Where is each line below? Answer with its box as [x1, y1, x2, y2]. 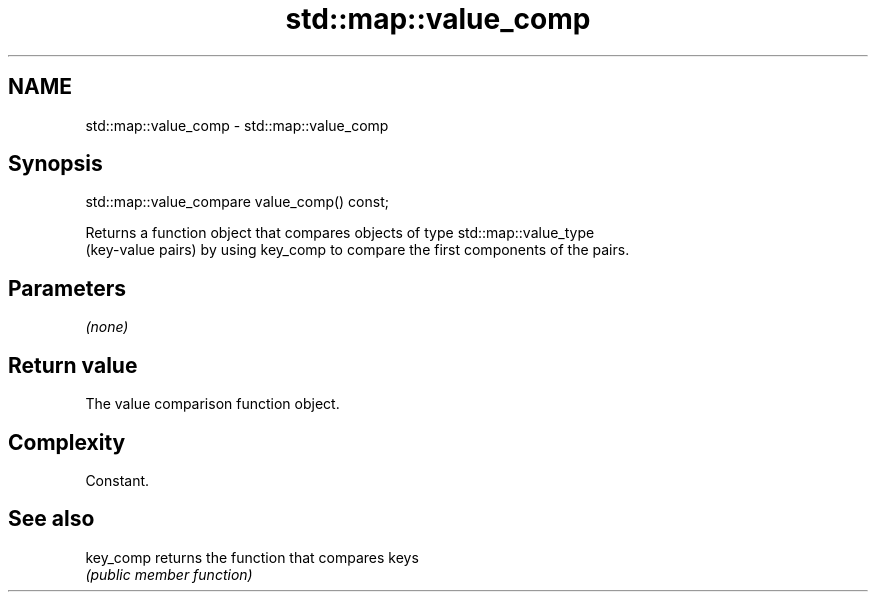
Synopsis [8, 151, 103, 177]
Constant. [85, 471, 150, 489]
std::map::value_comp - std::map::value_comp [85, 116, 389, 134]
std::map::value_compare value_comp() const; [85, 193, 389, 211]
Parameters [8, 275, 126, 301]
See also [8, 506, 95, 532]
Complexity [8, 429, 126, 455]
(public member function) [85, 565, 253, 583]
